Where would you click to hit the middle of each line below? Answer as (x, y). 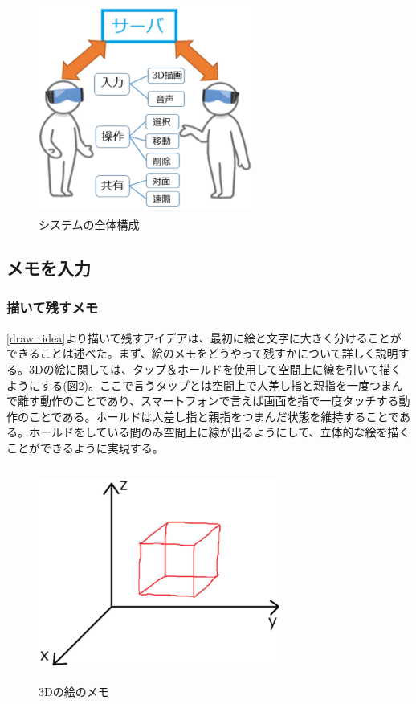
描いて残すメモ (53, 307)
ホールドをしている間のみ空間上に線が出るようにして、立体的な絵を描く (219, 432)
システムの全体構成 (89, 225)
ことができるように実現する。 (85, 447)
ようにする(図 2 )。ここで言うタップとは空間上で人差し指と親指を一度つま (200, 385)
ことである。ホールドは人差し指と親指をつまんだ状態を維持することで (214, 416)
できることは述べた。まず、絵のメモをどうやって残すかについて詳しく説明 (202, 353)
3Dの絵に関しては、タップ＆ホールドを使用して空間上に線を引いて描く (215, 368)
